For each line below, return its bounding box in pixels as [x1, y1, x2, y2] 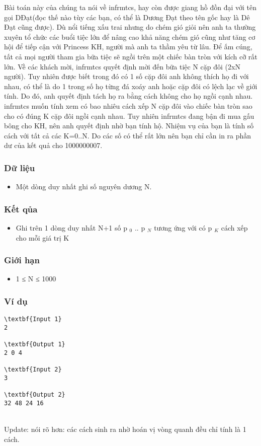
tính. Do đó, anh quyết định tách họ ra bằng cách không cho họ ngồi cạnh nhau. [4, 91, 253, 101]
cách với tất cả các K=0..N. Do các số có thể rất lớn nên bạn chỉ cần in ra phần [4, 130, 251, 140]
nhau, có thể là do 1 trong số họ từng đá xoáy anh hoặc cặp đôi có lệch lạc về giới [4, 81, 257, 91]
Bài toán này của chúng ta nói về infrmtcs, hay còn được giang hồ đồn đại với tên [4, 2, 256, 12]
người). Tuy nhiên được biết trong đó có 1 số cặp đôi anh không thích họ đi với [4, 71, 249, 82]
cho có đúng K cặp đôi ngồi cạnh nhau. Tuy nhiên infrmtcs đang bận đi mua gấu [4, 110, 254, 121]
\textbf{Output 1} [4, 341, 65, 348]
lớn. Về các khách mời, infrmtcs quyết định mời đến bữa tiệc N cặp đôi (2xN [4, 61, 240, 71]
